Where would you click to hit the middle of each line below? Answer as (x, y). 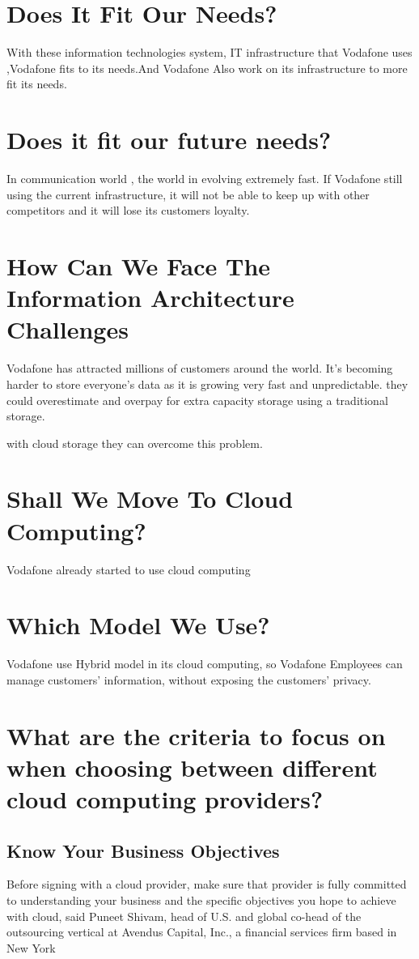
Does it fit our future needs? (169, 140)
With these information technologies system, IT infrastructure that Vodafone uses (209, 52)
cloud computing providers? (165, 799)
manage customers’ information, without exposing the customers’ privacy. (189, 679)
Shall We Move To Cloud (150, 499)
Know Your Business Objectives (143, 850)
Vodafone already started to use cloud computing (129, 569)
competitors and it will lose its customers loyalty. (128, 210)
